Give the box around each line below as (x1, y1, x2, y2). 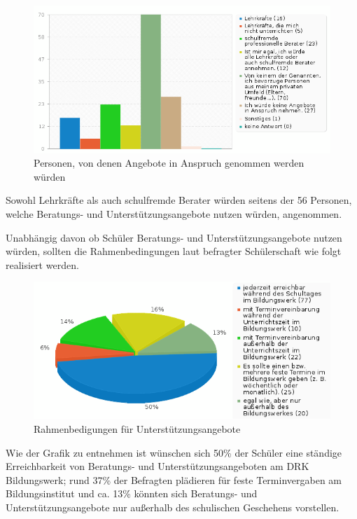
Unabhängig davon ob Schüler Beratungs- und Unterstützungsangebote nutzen (6, 230, 342, 244)
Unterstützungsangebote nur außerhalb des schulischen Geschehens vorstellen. (6, 499, 339, 514)
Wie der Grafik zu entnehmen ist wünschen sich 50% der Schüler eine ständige (6, 445, 342, 459)
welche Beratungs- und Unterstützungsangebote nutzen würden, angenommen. (6, 206, 342, 221)
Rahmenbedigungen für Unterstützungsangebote (34, 421, 241, 436)
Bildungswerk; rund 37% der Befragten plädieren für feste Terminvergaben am (6, 472, 342, 487)
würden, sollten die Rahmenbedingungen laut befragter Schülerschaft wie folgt (6, 244, 342, 258)
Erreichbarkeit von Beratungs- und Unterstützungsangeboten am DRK (6, 459, 309, 473)
